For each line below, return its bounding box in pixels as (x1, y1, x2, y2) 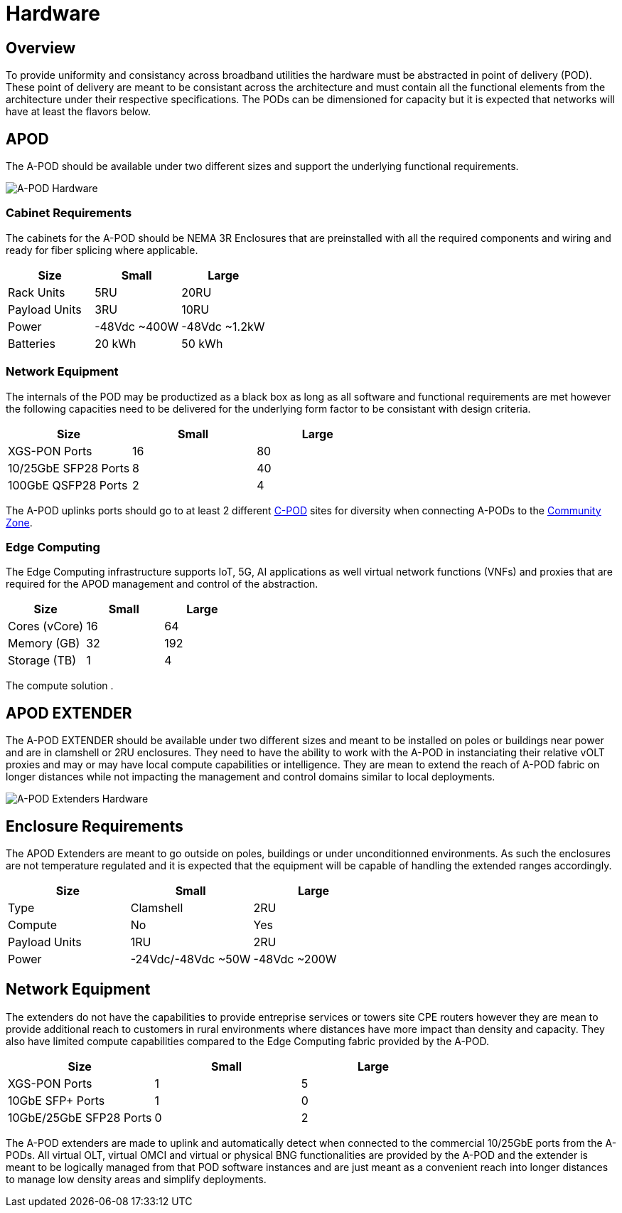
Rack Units (8, 285, 65, 300)
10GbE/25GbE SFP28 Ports (8, 1110, 152, 1125)
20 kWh (95, 336, 136, 351)
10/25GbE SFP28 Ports (8, 460, 130, 475)
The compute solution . (6, 679, 114, 692)
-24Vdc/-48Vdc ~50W (130, 951, 251, 966)
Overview (6, 38, 76, 57)
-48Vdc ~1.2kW (181, 319, 265, 334)
